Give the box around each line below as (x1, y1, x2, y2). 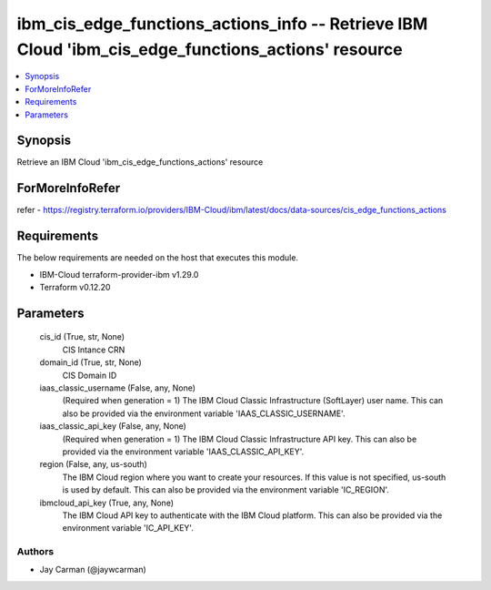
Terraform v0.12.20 (39, 282, 111, 293)
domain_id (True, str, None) (39, 357, 143, 368)
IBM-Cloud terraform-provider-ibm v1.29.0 (39, 269, 199, 280)
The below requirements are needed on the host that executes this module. (16, 252, 299, 263)
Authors (16, 545, 55, 558)
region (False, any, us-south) (39, 459, 147, 470)
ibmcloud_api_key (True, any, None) (39, 497, 175, 508)
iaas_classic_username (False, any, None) (39, 382, 195, 393)
